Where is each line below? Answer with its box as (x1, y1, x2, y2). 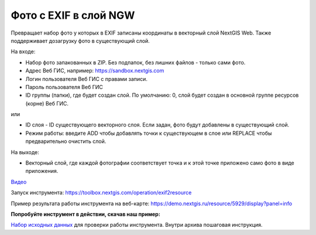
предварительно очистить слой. (25, 138, 107, 145)
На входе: (11, 48, 36, 55)
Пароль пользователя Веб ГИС (25, 83, 104, 90)
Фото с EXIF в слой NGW (11, 9, 135, 22)
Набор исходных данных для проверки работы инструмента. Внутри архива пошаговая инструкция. (11, 222, 263, 229)
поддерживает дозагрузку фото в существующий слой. (11, 37, 150, 44)
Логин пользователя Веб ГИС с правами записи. (25, 75, 147, 82)
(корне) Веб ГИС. (25, 100, 69, 107)
